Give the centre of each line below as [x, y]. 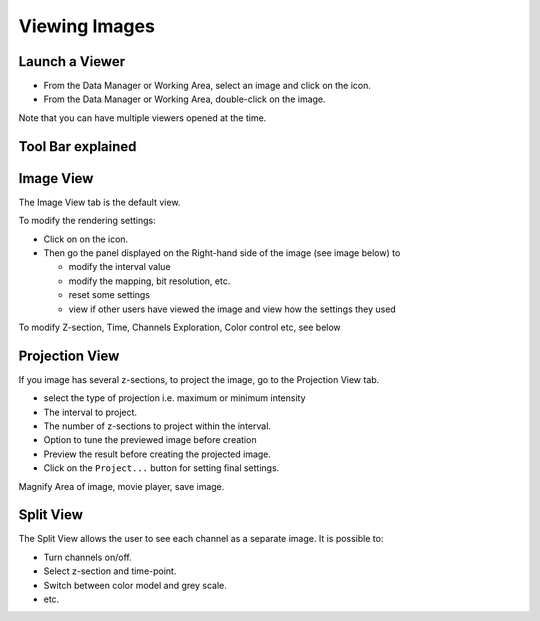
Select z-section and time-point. [110, 571]
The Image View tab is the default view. [99, 202]
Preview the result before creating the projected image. [157, 454]
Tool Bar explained [77, 146]
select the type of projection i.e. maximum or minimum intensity [174, 398]
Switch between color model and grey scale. [135, 585]
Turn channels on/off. [87, 557]
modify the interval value [119, 267]
